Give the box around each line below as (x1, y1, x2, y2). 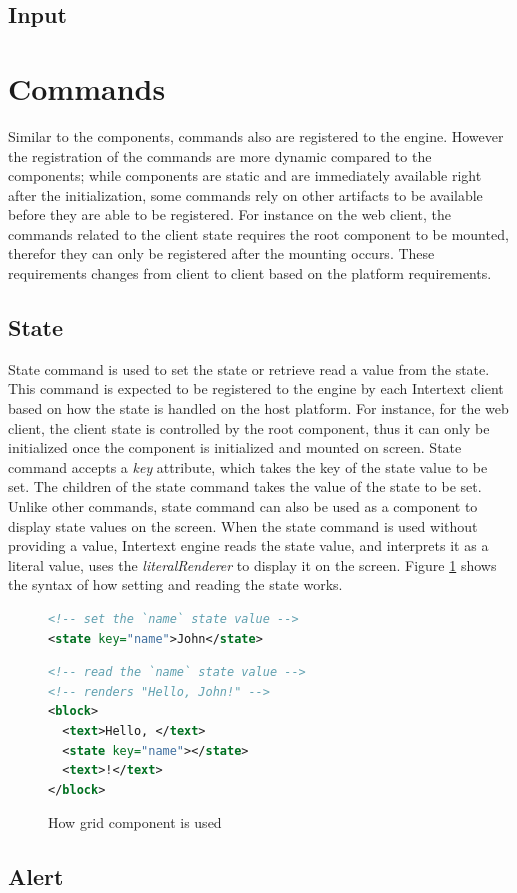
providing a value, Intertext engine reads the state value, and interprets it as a (8, 535, 489, 556)
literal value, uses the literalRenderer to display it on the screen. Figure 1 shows (8, 554, 497, 575)
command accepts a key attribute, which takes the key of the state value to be (8, 456, 488, 477)
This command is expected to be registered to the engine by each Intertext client (8, 378, 504, 399)
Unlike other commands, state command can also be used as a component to (8, 496, 478, 517)
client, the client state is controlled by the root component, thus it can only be (8, 417, 490, 438)
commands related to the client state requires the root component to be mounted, (8, 223, 509, 244)
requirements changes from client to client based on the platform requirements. (8, 263, 492, 284)
